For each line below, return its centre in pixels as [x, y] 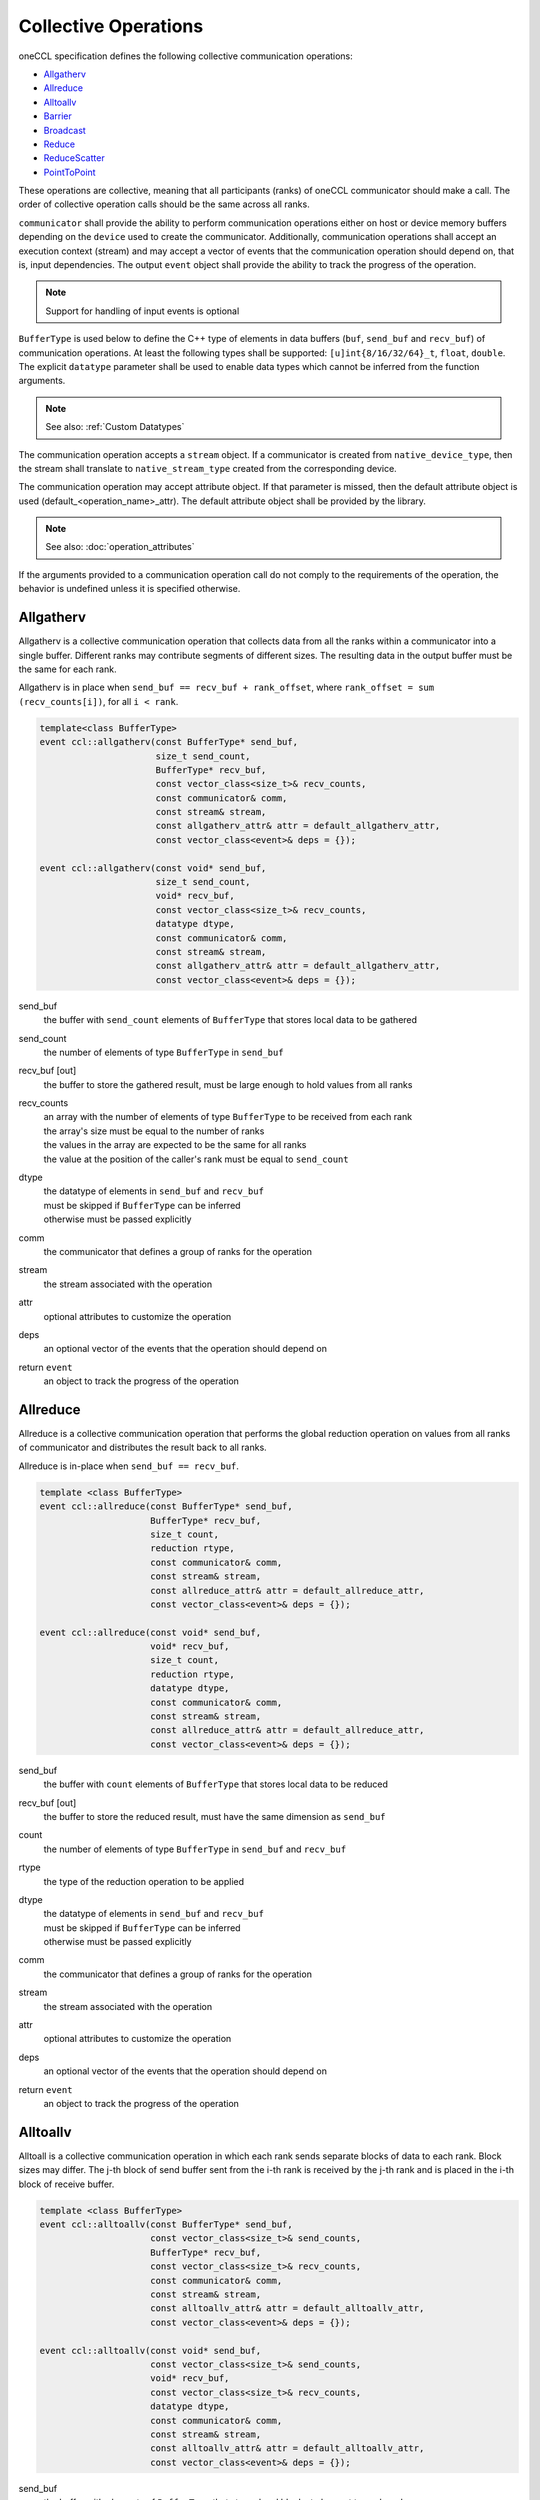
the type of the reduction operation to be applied [144, 1881]
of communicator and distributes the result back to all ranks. [142, 1447]
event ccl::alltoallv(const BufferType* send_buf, [166, 2224]
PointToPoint [69, 172]
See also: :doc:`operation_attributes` [120, 547]
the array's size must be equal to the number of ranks [154, 1131]
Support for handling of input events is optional [142, 311]
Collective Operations [111, 26]
